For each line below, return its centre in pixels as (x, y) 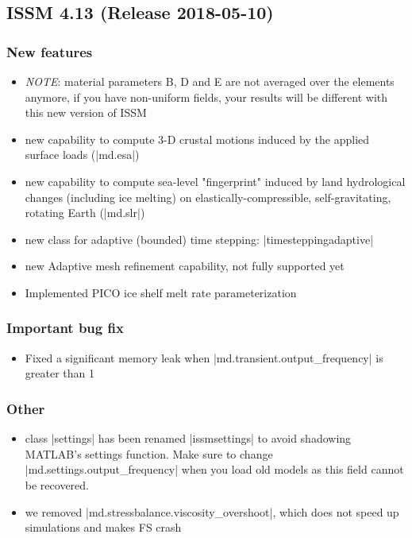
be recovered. (57, 484)
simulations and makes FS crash (103, 527)
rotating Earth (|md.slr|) (85, 213)
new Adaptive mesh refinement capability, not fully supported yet (185, 266)
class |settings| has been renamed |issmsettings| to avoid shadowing (188, 438)
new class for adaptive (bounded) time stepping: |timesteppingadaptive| (199, 239)
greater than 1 (60, 373)
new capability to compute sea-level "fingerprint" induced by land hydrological (215, 181)
